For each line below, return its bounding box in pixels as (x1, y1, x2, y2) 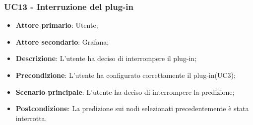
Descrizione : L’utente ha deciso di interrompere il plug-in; (15, 53, 197, 63)
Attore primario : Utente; (15, 20, 98, 30)
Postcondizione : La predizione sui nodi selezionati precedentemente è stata (15, 103, 249, 114)
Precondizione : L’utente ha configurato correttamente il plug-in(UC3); (15, 70, 236, 80)
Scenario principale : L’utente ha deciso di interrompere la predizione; (15, 86, 235, 97)
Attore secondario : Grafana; (15, 36, 109, 47)
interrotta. (15, 113, 47, 123)
